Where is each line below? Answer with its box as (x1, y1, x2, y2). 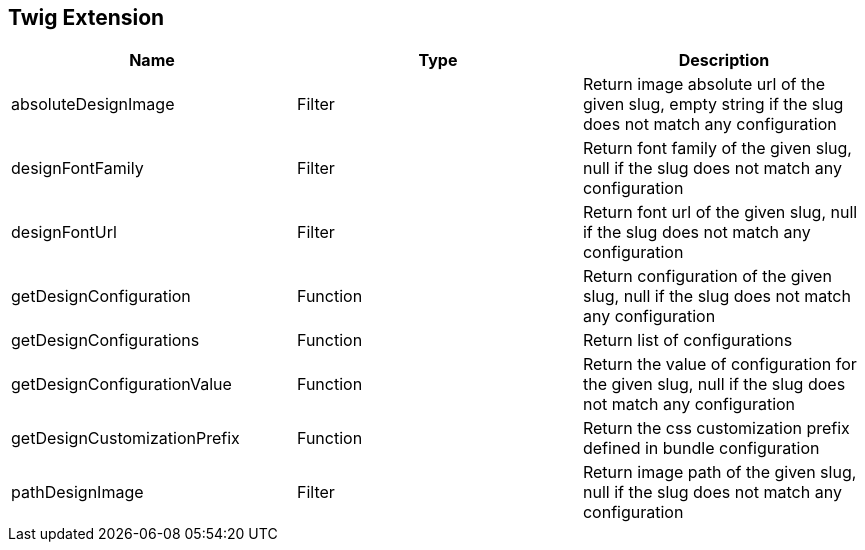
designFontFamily (11, 158, 144, 179)
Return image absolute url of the (582, 74, 826, 95)
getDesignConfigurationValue (11, 374, 232, 395)
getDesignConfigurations (11, 330, 200, 351)
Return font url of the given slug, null (582, 202, 858, 223)
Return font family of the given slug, (582, 138, 852, 159)
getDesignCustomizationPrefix (11, 428, 240, 449)
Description (678, 50, 770, 71)
